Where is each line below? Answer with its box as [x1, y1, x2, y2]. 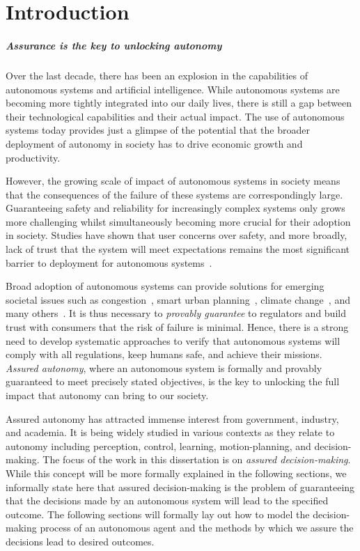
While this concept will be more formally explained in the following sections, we [6, 465, 347, 480]
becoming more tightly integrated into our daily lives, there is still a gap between [6, 95, 352, 110]
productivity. [6, 150, 61, 164]
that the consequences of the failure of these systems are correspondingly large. [6, 187, 343, 201]
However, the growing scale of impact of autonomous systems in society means [6, 173, 341, 188]
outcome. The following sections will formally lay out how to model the [6, 506, 310, 521]
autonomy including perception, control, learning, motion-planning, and [6, 438, 311, 453]
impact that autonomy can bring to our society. [6, 388, 209, 402]
